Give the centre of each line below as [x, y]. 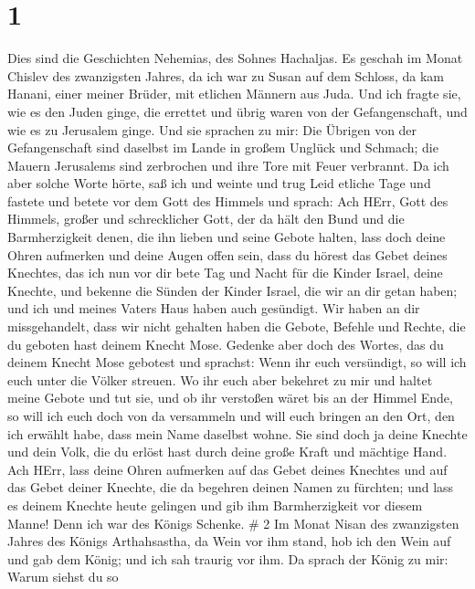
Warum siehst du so [63, 577]
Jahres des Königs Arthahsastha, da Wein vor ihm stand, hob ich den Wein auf [229, 541]
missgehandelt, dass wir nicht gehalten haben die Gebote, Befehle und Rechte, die [237, 326]
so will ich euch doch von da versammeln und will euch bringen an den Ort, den [231, 415]
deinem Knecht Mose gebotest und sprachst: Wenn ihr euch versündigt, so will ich [237, 362]
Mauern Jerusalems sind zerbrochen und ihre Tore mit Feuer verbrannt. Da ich [228, 165]
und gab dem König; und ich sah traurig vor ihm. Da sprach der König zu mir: [228, 558]
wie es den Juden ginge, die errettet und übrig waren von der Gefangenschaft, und [237, 111]
